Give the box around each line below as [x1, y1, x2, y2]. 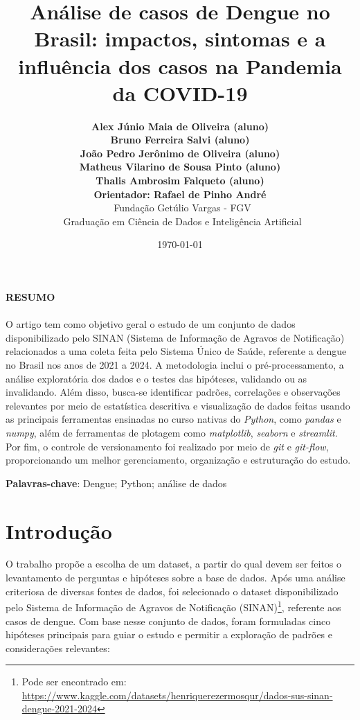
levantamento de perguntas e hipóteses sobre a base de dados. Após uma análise [6, 570, 345, 585]
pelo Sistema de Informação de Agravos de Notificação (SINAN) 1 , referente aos [6, 598, 341, 614]
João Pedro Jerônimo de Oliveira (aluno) [80, 146, 280, 160]
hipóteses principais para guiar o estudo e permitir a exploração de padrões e [6, 627, 332, 642]
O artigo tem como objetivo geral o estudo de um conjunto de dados [6, 317, 296, 331]
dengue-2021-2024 [21, 701, 97, 716]
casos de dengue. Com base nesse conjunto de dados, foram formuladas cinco [6, 613, 331, 628]
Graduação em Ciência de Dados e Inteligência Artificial [63, 213, 302, 228]
